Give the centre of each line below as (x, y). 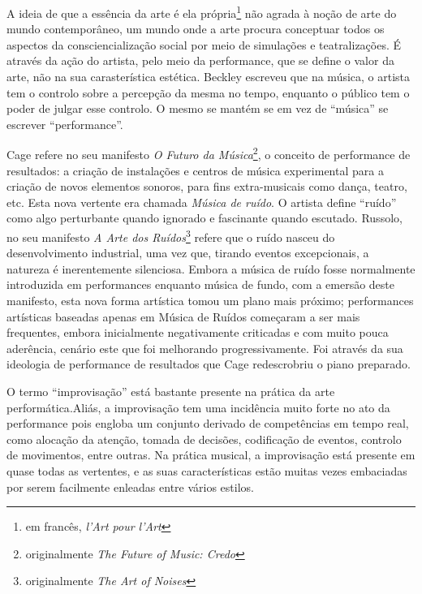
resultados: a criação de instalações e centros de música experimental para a (195, 170)
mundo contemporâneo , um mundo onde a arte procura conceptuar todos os (196, 29)
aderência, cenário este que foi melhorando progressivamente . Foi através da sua (205, 348)
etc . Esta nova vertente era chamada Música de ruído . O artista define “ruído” (202, 202)
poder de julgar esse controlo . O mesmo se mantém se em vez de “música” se (198, 108)
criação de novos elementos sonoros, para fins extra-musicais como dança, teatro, (207, 186)
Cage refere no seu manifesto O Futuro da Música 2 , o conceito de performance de (209, 153)
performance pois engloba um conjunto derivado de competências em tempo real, (208, 423)
